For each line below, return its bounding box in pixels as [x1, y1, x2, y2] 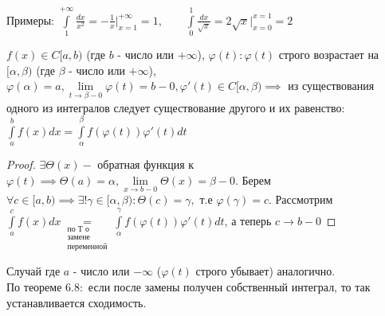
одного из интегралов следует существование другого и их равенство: [6, 99, 345, 115]
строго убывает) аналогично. [195, 263, 336, 279]
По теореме [6, 278, 62, 295]
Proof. [6, 156, 36, 173]
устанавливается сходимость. [6, 294, 147, 310]
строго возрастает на [278, 46, 379, 63]
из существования [288, 77, 375, 94]
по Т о [67, 225, 89, 234]
